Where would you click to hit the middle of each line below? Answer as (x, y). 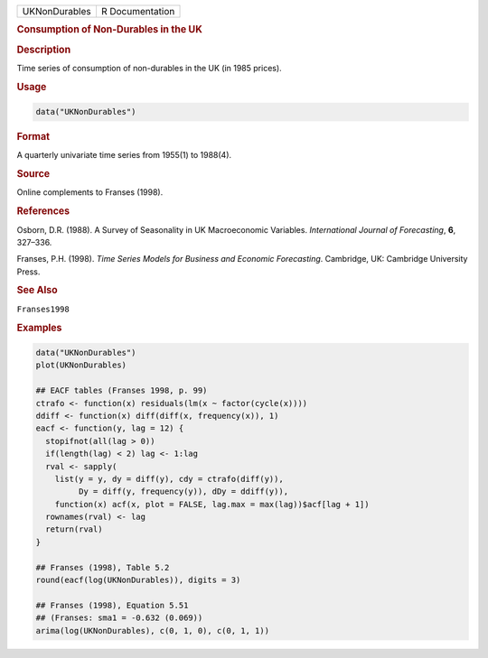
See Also (37, 291)
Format (33, 137)
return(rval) (74, 529)
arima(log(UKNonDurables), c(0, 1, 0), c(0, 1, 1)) (153, 630)
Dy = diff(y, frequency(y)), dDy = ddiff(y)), (183, 491)
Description (44, 50)
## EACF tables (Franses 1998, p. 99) (122, 391)
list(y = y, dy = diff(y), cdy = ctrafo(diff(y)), (169, 479)
